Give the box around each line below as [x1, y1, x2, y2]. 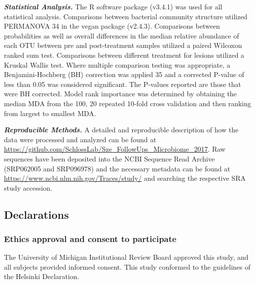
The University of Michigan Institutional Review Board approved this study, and [4, 252, 249, 262]
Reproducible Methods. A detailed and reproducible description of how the [4, 124, 239, 135]
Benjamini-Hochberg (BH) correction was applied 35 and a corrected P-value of [4, 69, 244, 80]
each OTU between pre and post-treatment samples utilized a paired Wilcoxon [4, 40, 242, 50]
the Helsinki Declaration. [4, 271, 79, 282]
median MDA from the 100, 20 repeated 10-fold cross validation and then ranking [4, 98, 252, 108]
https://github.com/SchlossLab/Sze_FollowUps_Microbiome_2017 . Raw [4, 144, 225, 154]
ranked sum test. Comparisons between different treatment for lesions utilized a [4, 49, 245, 60]
